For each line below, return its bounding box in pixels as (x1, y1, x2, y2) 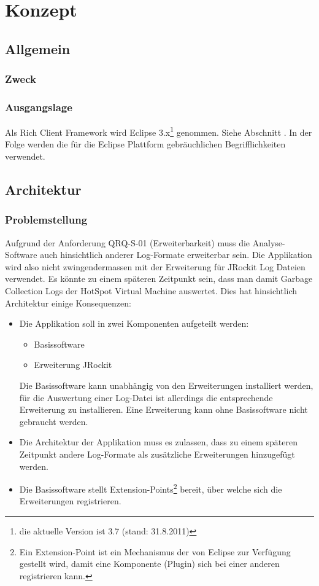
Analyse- (252, 236, 285, 249)
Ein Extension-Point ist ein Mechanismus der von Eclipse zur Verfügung (19, 545, 291, 558)
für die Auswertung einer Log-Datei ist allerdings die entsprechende (19, 391, 273, 404)
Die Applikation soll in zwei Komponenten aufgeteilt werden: (19, 317, 249, 330)
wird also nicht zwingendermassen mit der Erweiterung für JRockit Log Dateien (5, 260, 306, 273)
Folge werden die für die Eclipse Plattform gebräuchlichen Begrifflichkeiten (5, 138, 286, 150)
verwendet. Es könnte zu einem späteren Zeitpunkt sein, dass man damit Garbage (5, 272, 313, 285)
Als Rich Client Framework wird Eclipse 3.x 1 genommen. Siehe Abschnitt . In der (5, 124, 312, 138)
